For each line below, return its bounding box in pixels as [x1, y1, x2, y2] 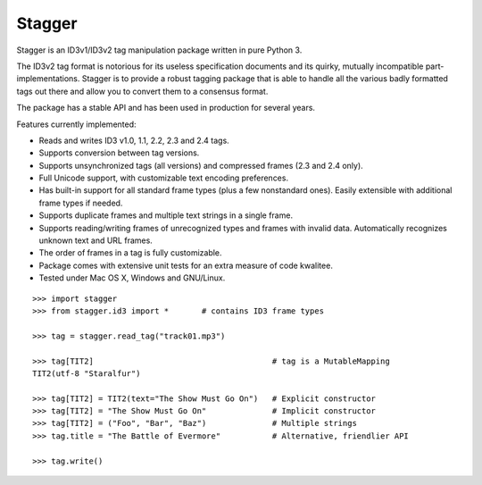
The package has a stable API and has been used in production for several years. [16, 103, 316, 113]
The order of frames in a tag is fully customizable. [38, 247, 222, 258]
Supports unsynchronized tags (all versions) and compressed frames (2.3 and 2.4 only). [38, 160, 363, 171]
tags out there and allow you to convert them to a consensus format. [16, 86, 269, 96]
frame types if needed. [38, 197, 123, 208]
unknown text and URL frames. [38, 235, 154, 246]
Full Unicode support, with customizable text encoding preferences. [38, 172, 289, 183]
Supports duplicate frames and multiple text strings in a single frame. [38, 210, 294, 221]
